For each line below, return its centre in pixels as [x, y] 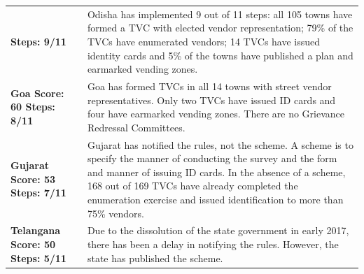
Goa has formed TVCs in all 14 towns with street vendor [209, 86]
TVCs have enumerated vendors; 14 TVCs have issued [204, 41]
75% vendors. [115, 213]
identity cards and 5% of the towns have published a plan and [220, 55]
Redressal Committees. [136, 127]
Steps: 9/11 [38, 41]
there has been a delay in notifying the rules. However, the [213, 244]
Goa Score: [37, 93]
